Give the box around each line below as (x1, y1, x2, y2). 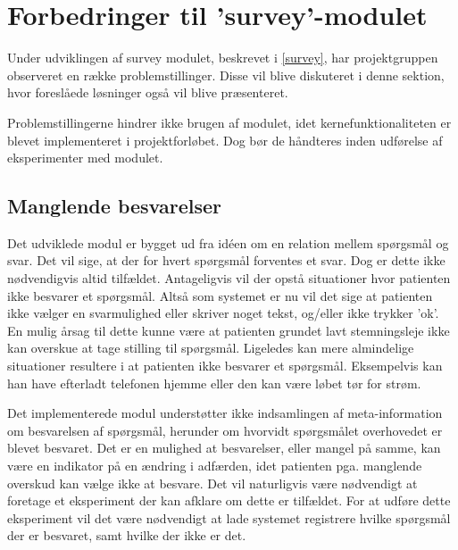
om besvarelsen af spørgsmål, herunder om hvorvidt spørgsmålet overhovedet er (7, 421, 443, 439)
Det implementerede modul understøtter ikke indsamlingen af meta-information (7, 404, 443, 422)
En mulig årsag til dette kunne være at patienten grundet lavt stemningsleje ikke (7, 321, 450, 339)
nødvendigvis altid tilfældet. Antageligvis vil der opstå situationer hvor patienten (7, 269, 451, 287)
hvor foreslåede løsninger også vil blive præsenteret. (7, 83, 288, 102)
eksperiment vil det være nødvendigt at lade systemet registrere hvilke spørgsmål (7, 508, 451, 527)
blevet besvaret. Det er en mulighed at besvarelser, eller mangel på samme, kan (7, 438, 441, 457)
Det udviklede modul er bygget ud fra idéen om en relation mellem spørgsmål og (7, 233, 449, 252)
